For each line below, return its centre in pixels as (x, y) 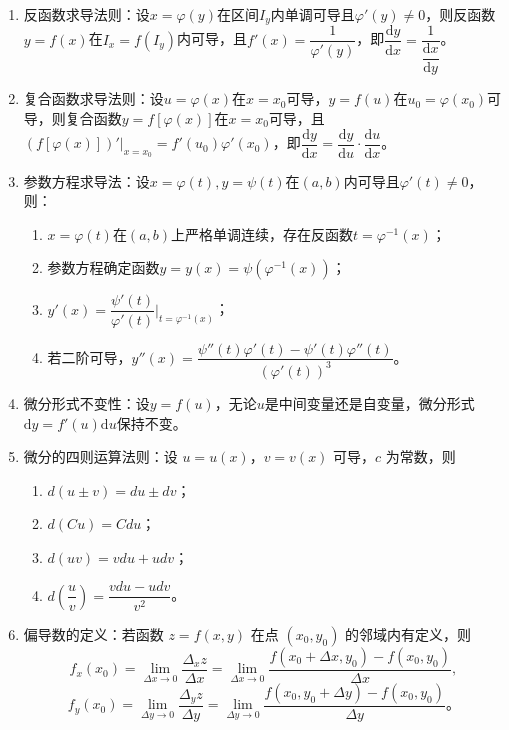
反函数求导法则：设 (86, 14)
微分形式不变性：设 (86, 402)
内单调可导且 (312, 14)
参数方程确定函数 (103, 267)
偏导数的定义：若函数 (93, 633)
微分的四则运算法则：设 (100, 456)
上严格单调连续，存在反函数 (262, 233)
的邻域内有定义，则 (408, 633)
